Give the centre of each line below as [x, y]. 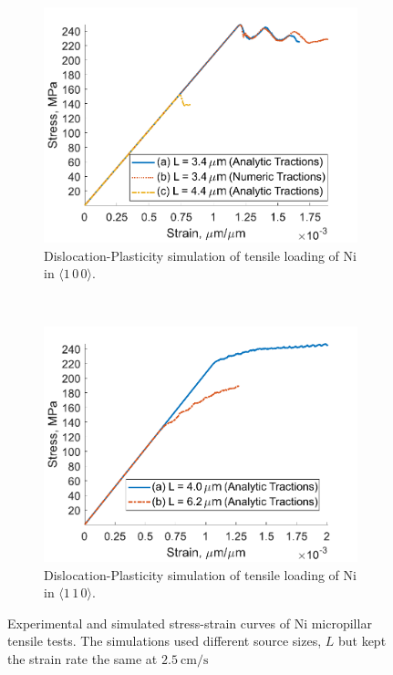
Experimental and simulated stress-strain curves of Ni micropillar [190, 623]
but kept [362, 641]
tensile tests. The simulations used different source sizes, [165, 641]
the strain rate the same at [83, 658]
